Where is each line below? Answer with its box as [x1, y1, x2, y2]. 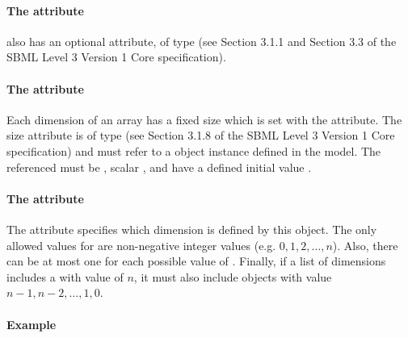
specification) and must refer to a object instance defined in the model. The [6, 142, 381, 159]
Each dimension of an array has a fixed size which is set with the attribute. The [6, 111, 402, 127]
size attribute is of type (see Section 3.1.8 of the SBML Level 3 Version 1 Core [6, 127, 395, 144]
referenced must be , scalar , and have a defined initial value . [6, 158, 312, 175]
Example [6, 315, 57, 332]
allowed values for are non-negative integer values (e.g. [6, 236, 276, 253]
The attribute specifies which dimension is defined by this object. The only [6, 220, 377, 237]
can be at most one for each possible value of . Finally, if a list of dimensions [6, 252, 386, 269]
